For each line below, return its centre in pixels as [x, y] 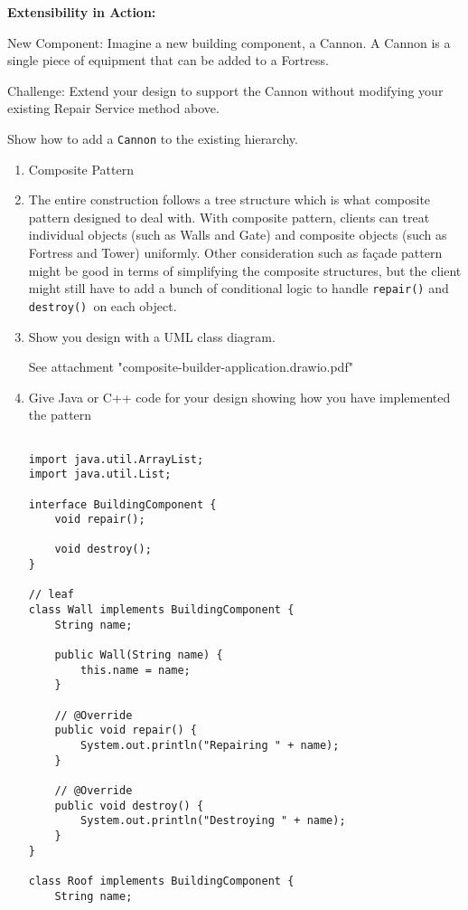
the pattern [60, 415]
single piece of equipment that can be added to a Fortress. [168, 60]
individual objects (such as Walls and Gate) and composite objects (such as [238, 235]
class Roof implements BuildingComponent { [161, 881]
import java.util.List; [100, 474]
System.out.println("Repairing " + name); [210, 745]
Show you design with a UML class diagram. [152, 336]
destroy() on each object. [103, 305]
